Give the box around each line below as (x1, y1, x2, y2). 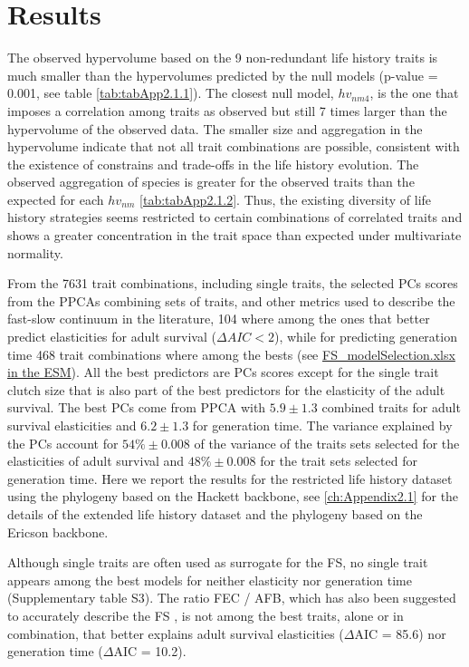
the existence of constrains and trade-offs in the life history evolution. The (7, 154, 419, 173)
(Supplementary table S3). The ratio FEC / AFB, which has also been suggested (7, 588, 456, 607)
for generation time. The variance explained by (192, 416, 453, 434)
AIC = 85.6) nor (354, 623, 446, 643)
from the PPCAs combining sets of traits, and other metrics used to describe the (7, 291, 455, 310)
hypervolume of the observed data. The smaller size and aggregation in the (7, 119, 423, 138)
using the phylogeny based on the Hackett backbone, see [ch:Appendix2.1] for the (7, 487, 459, 506)
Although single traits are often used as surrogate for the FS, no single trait (7, 553, 428, 572)
